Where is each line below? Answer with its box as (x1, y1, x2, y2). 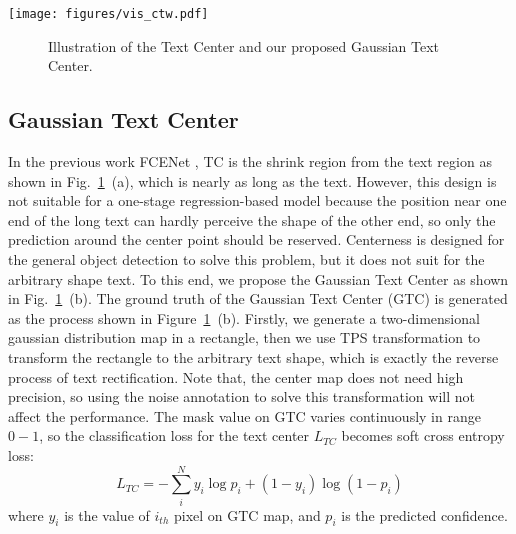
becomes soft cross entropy (341, 425, 505, 446)
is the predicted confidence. (341, 504, 508, 525)
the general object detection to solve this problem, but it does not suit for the (8, 249, 485, 270)
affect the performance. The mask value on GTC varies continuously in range (8, 405, 481, 426)
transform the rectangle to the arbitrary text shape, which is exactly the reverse (8, 346, 499, 367)
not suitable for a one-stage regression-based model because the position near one (8, 190, 507, 211)
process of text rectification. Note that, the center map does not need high (8, 366, 464, 387)
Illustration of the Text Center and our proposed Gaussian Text (48, 35, 440, 56)
